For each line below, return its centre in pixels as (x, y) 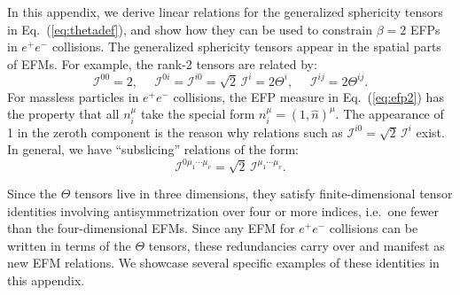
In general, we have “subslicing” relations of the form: (153, 149)
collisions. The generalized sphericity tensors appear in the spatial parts (246, 47)
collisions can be (374, 228)
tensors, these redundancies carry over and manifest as (296, 245)
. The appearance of (390, 114)
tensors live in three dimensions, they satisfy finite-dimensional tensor (264, 193)
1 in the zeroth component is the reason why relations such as (175, 132)
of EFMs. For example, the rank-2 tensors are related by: (162, 63)
